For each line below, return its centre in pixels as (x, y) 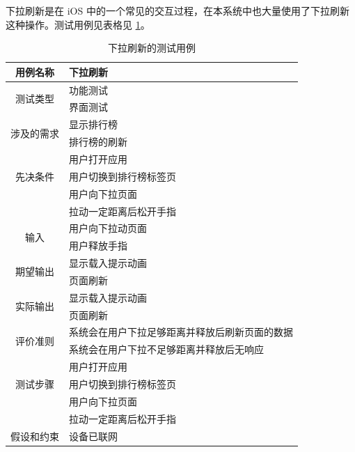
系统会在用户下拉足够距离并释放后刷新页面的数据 (181, 332)
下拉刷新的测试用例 (152, 48)
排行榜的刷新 (98, 142)
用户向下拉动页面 (108, 228)
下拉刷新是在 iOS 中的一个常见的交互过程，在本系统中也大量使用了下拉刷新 (177, 10)
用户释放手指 (98, 246)
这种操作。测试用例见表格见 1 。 (78, 24)
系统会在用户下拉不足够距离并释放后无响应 (166, 349)
